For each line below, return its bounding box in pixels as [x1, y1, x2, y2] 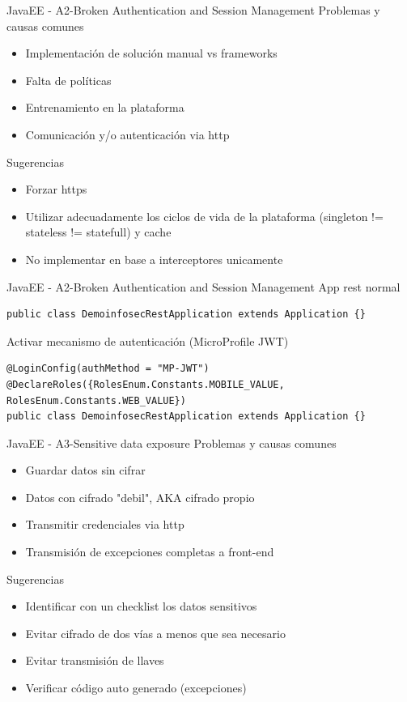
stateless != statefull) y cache [25, 223, 172, 240]
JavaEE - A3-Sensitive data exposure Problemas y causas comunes [6, 434, 337, 451]
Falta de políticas [25, 71, 112, 88]
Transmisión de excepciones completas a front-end [25, 543, 274, 560]
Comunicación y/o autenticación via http [25, 126, 230, 143]
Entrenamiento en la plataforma [25, 99, 184, 116]
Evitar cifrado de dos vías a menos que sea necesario [25, 624, 286, 641]
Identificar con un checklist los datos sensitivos [25, 598, 257, 615]
